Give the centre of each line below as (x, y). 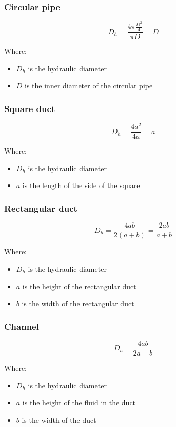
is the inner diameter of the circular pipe (89, 86)
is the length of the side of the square (81, 185)
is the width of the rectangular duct (78, 303)
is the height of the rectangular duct (79, 286)
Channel (22, 326)
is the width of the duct (59, 420)
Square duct (30, 108)
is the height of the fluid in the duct (79, 403)
